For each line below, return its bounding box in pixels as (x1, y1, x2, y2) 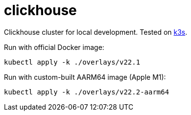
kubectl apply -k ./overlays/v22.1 (4, 58, 141, 66)
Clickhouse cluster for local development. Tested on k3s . (4, 27, 188, 36)
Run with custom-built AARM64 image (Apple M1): (4, 72, 166, 81)
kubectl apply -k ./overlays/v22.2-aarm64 (4, 88, 169, 96)
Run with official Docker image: (4, 43, 104, 51)
